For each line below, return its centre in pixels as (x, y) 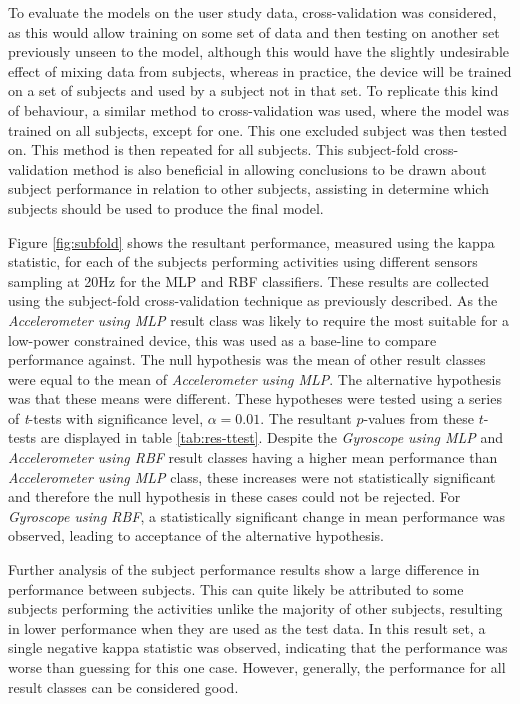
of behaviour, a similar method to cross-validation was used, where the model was (259, 109)
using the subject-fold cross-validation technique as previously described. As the (253, 300)
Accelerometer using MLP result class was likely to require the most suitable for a (259, 319)
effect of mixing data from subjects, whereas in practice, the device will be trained (260, 70)
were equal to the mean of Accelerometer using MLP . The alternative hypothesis (254, 378)
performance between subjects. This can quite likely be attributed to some (236, 588)
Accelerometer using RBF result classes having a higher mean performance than (253, 457)
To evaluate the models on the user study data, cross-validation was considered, (252, 12)
